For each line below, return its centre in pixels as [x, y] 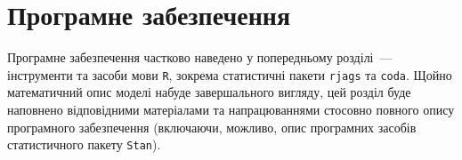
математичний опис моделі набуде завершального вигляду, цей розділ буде [209, 92]
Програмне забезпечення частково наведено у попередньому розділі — [200, 57]
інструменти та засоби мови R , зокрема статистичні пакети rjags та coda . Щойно [230, 74]
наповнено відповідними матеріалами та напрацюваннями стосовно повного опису [231, 109]
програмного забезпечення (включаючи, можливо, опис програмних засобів [212, 127]
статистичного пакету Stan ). [84, 144]
